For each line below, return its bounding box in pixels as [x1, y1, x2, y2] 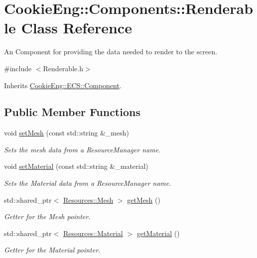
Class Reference [21, 17, 132, 38]
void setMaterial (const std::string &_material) [4, 161, 148, 171]
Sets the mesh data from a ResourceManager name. [4, 144, 161, 154]
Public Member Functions [4, 104, 140, 120]
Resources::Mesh [63, 194, 114, 205]
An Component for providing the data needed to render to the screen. [4, 46, 218, 57]
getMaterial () [136, 228, 180, 238]
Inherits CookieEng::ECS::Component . [4, 80, 122, 90]
